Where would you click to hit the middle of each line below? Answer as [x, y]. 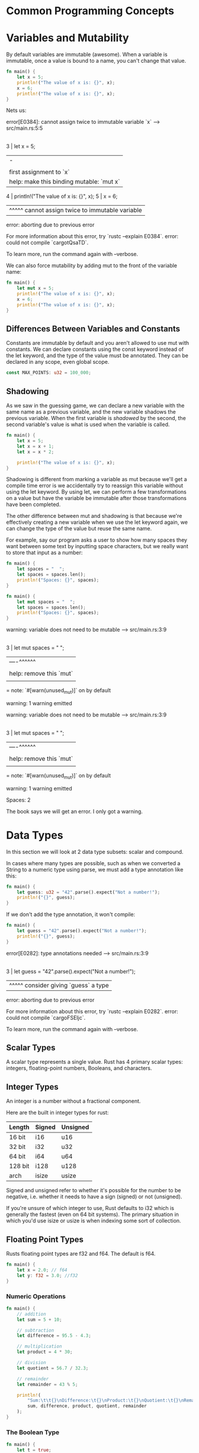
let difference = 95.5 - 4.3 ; [54, 1336]
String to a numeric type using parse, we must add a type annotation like [95, 869]
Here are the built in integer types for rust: [57, 1113]
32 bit [17, 1147]
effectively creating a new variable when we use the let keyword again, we [97, 522]
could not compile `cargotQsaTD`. [47, 243]
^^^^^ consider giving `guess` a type [59, 985]
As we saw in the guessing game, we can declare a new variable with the [95, 406]
